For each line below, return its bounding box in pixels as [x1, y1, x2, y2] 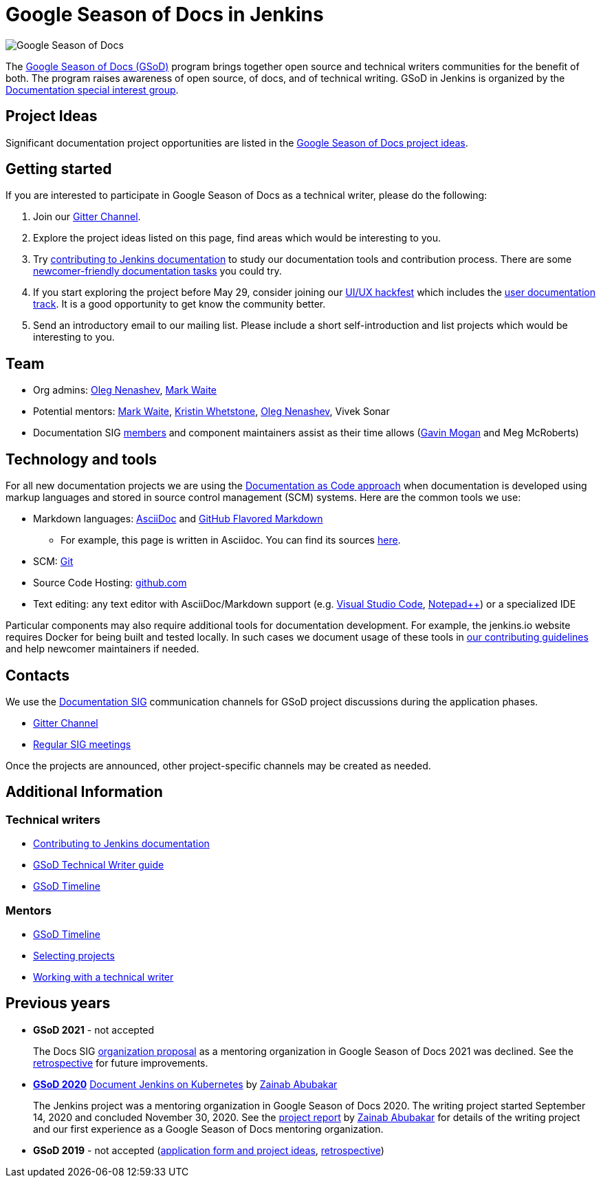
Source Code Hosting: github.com [33, 577, 187, 589]
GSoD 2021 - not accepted [33, 1023, 155, 1036]
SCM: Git [33, 555, 74, 568]
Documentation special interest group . [6, 83, 179, 96]
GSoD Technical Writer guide [33, 859, 164, 871]
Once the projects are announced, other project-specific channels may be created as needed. [6, 759, 431, 771]
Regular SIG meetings [33, 738, 131, 750]
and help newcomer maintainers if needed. [6, 643, 199, 655]
